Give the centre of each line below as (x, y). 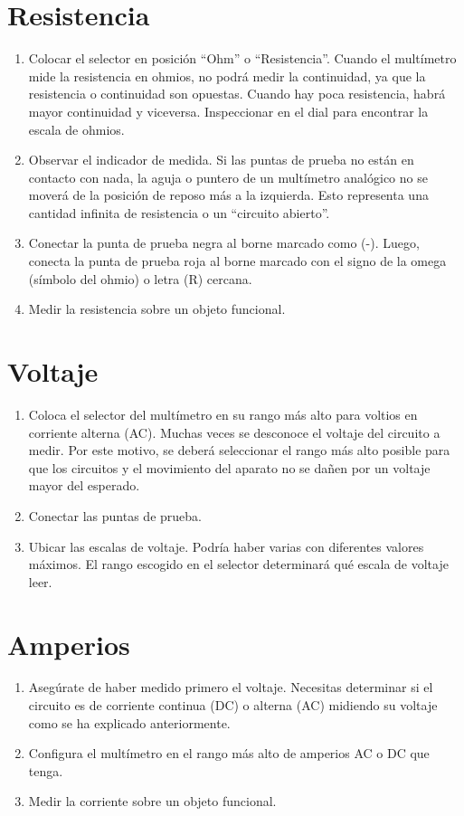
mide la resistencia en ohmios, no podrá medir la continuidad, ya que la (227, 76)
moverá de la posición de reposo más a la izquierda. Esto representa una (228, 195)
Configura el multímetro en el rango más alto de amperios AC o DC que (229, 753)
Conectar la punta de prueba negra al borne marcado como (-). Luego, (224, 243)
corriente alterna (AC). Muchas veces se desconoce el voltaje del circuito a (234, 432)
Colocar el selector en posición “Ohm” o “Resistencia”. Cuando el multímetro (242, 58)
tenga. (46, 770)
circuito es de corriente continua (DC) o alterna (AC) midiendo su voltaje (233, 705)
